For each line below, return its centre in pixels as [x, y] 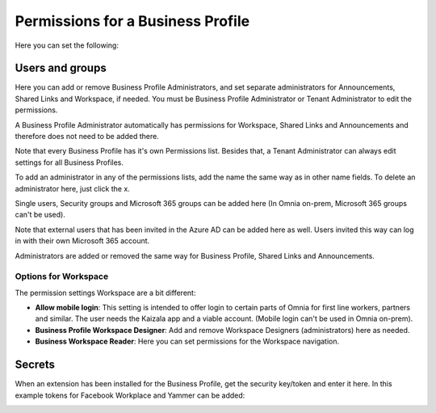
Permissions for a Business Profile [132, 21]
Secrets [35, 365]
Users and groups [61, 68]
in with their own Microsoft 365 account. [82, 241]
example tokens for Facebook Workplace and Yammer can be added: [130, 395]
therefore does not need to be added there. [87, 137]
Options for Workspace [62, 276]
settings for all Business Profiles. [69, 162]
